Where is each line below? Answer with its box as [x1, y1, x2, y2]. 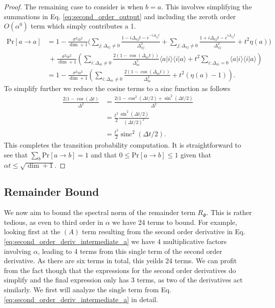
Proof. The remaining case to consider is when [4, 1, 143, 11]
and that [91, 149, 117, 159]
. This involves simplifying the [161, 1, 252, 11]
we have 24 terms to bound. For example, [112, 216, 237, 227]
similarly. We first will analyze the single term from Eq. [4, 284, 172, 294]
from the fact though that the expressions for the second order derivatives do [4, 265, 236, 275]
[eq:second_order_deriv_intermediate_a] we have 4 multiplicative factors [4, 236, 227, 246]
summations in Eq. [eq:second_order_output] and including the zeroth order [4, 11, 236, 21]
